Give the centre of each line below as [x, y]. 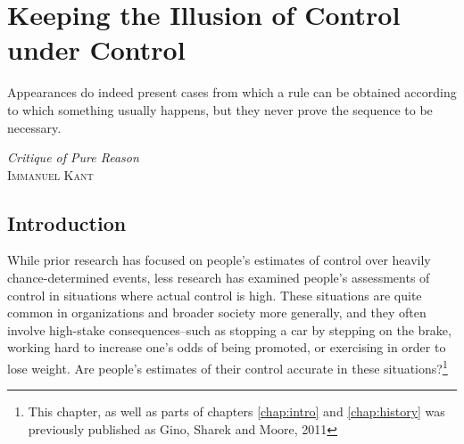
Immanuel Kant [50, 174]
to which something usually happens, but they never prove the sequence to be [220, 109]
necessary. [34, 127]
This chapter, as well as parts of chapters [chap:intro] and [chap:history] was [236, 411]
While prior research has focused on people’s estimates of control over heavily [219, 260]
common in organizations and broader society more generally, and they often [217, 312]
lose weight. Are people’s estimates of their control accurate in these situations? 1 [228, 367]
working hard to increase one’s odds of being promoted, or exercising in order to [227, 347]
